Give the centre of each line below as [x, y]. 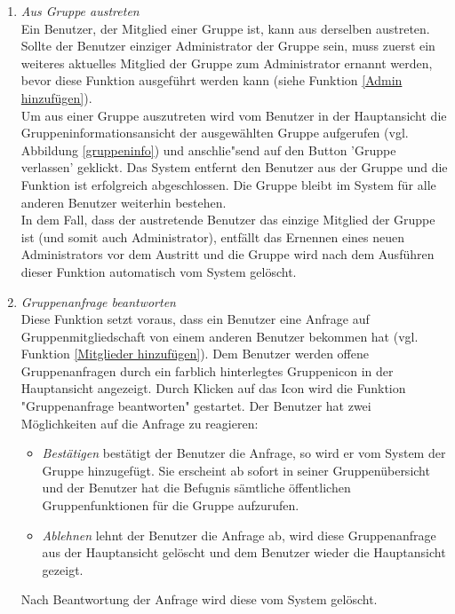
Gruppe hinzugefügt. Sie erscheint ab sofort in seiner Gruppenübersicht [236, 470]
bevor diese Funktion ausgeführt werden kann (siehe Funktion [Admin [212, 80]
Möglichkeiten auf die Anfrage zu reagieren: [140, 423]
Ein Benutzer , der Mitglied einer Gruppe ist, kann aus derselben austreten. [225, 28]
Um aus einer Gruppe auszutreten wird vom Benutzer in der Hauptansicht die [234, 115]
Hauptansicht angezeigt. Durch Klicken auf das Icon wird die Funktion [213, 388]
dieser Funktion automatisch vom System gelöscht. [159, 271]
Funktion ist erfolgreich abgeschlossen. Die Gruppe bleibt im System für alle [228, 184]
